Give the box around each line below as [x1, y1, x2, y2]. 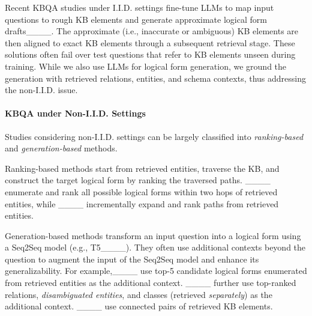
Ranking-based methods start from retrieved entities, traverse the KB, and [5, 162, 280, 174]
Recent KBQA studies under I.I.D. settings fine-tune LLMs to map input [5, 1, 274, 13]
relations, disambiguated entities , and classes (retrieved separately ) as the [5, 288, 272, 300]
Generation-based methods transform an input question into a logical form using [5, 229, 301, 242]
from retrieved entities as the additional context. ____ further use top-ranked [5, 276, 296, 289]
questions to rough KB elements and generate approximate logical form [5, 13, 267, 25]
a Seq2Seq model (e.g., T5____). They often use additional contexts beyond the [5, 241, 306, 254]
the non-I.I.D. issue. [5, 84, 78, 96]
